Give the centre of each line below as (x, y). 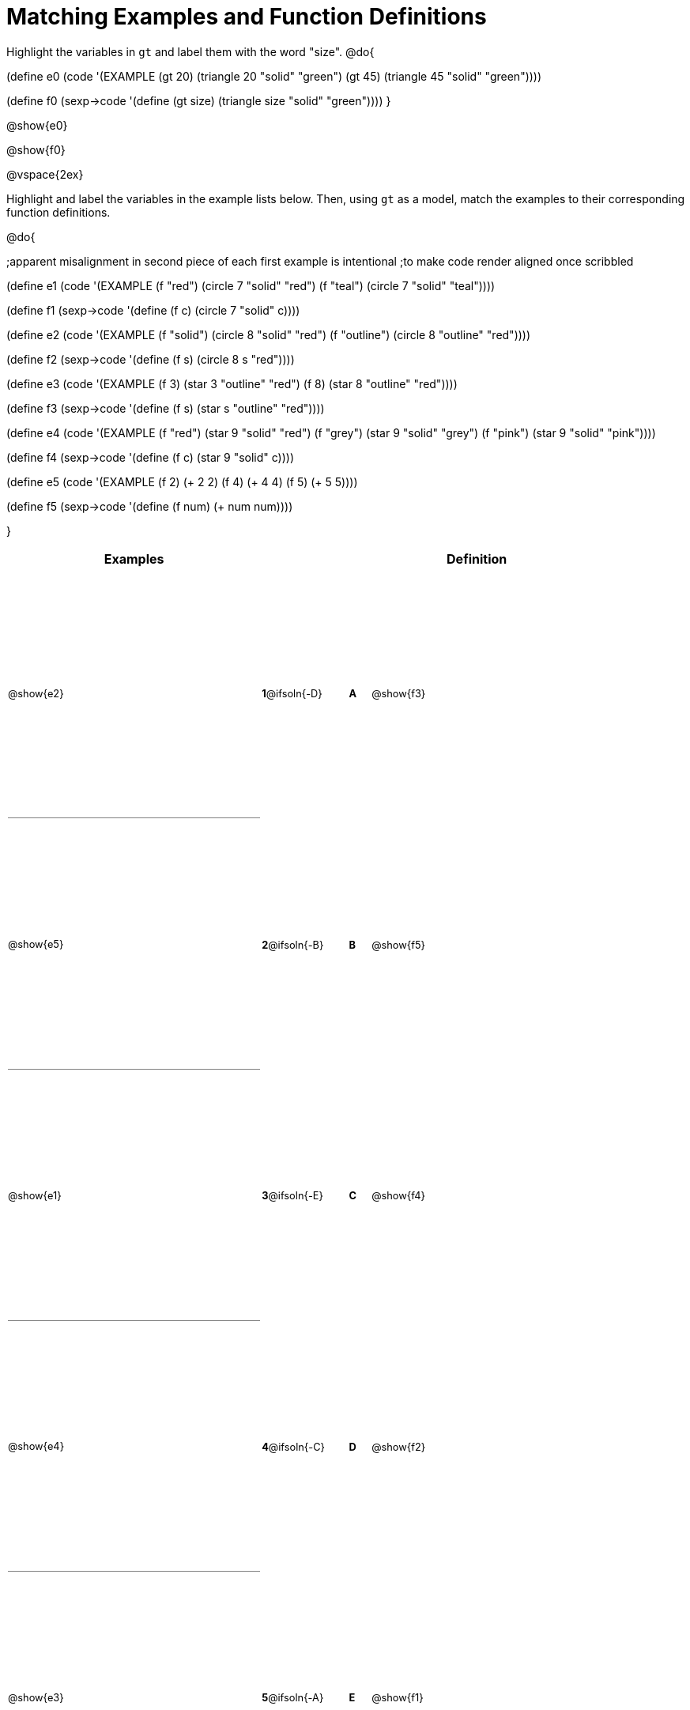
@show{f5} (398, 945)
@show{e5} (36, 945)
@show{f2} (399, 1447)
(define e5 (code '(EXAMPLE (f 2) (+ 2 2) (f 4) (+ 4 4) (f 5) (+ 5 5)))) (182, 481)
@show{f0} (36, 149)
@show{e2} (36, 693)
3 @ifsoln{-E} (292, 1196)
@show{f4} (398, 1196)
